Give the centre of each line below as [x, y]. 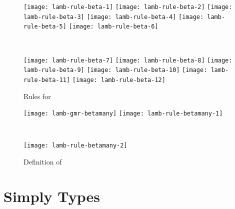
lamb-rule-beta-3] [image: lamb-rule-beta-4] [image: [114, 17]
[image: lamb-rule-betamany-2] [75, 146]
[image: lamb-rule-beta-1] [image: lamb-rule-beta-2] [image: [128, 7]
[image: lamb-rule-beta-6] [113, 27]
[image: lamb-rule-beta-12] [119, 80]
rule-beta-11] [47, 80]
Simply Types [52, 196]
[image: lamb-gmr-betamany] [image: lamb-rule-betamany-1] [123, 114]
